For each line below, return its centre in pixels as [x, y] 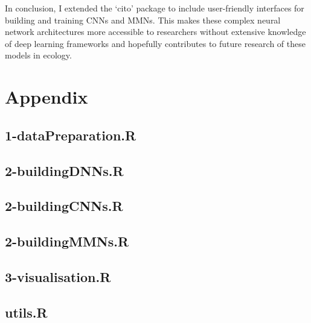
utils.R [26, 312]
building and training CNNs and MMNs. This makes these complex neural [143, 20]
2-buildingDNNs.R [64, 170]
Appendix [46, 97]
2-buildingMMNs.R [67, 241]
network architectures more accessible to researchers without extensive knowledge [155, 32]
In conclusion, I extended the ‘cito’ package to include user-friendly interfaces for [155, 8]
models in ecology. [38, 55]
